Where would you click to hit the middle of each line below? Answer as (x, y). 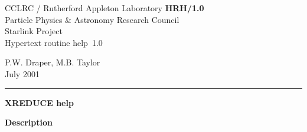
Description (29, 122)
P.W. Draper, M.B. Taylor (53, 62)
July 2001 (22, 73)
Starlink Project (34, 31)
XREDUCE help (39, 102)
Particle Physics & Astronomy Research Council (92, 19)
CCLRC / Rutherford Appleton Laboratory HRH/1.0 (104, 8)
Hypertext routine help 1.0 (54, 42)
